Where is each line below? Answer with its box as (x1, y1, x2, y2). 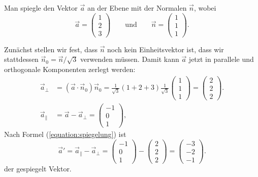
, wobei (193, 3, 216, 13)
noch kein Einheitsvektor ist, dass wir (107, 44, 224, 54)
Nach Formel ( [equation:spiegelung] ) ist (4, 128, 126, 139)
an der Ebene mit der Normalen (87, 3, 187, 13)
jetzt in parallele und (188, 54, 254, 64)
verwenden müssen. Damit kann (80, 54, 179, 64)
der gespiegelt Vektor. (4, 163, 72, 173)
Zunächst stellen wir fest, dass (4, 44, 98, 54)
